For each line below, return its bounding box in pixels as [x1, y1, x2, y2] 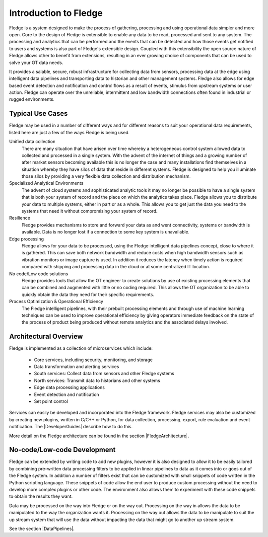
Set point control [34, 398, 68, 404]
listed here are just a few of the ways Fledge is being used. [9, 129, 130, 135]
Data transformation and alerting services [34, 363, 119, 370]
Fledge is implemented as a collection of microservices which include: [9, 345, 153, 351]
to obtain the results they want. [9, 493, 73, 499]
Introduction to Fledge [9, 7, 103, 18]
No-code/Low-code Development [9, 446, 116, 454]
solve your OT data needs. [9, 60, 64, 66]
